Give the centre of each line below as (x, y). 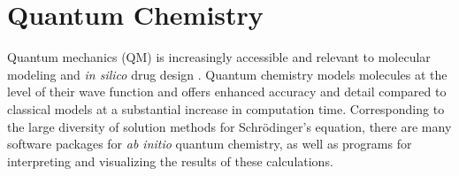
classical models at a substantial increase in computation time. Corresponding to (226, 108)
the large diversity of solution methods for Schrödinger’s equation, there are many (229, 126)
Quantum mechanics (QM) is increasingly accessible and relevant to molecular (219, 57)
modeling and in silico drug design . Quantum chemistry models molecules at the (227, 74)
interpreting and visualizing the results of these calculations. (170, 161)
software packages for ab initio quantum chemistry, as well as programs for (210, 144)
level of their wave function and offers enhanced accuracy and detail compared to (227, 92)
